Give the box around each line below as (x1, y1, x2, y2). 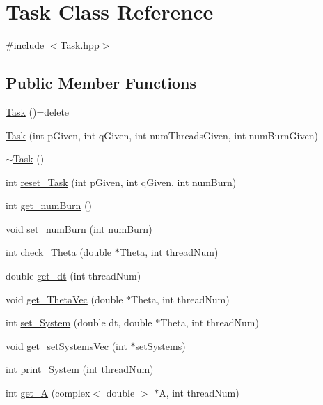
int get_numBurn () (6, 198, 92, 213)
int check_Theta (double (6, 245, 112, 259)
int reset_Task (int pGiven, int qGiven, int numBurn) (6, 174, 237, 189)
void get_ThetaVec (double (6, 291, 123, 306)
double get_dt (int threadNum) (6, 268, 141, 283)
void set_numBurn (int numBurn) (6, 221, 152, 236)
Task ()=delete (6, 104, 70, 119)
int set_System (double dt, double (6, 315, 152, 330)
